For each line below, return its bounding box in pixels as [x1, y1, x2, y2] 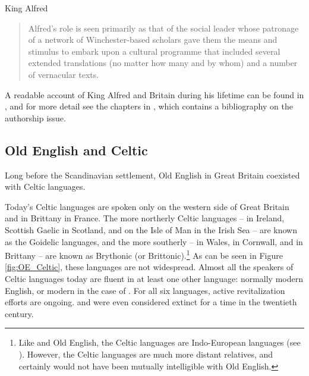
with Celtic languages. [5, 180, 86, 193]
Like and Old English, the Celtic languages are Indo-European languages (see [18, 336, 301, 349]
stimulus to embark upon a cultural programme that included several [28, 45, 280, 57]
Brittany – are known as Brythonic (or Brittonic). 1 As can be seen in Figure [5, 247, 283, 261]
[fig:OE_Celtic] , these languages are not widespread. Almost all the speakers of [5, 261, 294, 273]
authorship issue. [5, 111, 66, 124]
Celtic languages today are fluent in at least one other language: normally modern [5, 272, 303, 284]
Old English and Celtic [5, 140, 148, 159]
